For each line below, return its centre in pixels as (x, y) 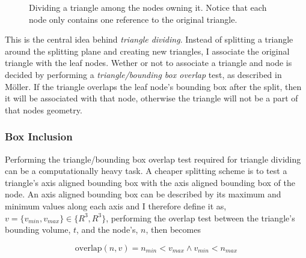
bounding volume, (38, 229)
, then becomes (173, 229)
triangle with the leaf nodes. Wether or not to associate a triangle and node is (148, 63)
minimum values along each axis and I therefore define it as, (116, 205)
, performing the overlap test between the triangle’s (200, 217)
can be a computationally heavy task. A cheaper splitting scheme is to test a (146, 171)
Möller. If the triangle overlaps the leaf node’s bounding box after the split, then (153, 86)
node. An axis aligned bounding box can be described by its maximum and (143, 194)
